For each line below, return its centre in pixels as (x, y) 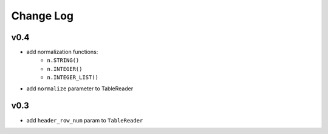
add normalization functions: (62, 52)
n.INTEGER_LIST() (73, 78)
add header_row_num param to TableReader (85, 120)
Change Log (43, 16)
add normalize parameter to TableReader (80, 89)
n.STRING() (63, 60)
